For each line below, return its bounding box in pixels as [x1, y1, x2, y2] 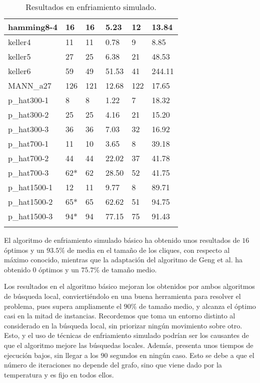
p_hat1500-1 [8, 181, 53, 193]
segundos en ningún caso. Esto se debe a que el [110, 349, 254, 360]
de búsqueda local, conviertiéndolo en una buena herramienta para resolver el [4, 290, 241, 301]
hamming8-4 [8, 21, 57, 33]
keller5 [8, 51, 31, 62]
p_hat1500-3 [8, 210, 53, 222]
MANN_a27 [8, 80, 51, 91]
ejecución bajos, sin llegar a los [4, 349, 98, 360]
